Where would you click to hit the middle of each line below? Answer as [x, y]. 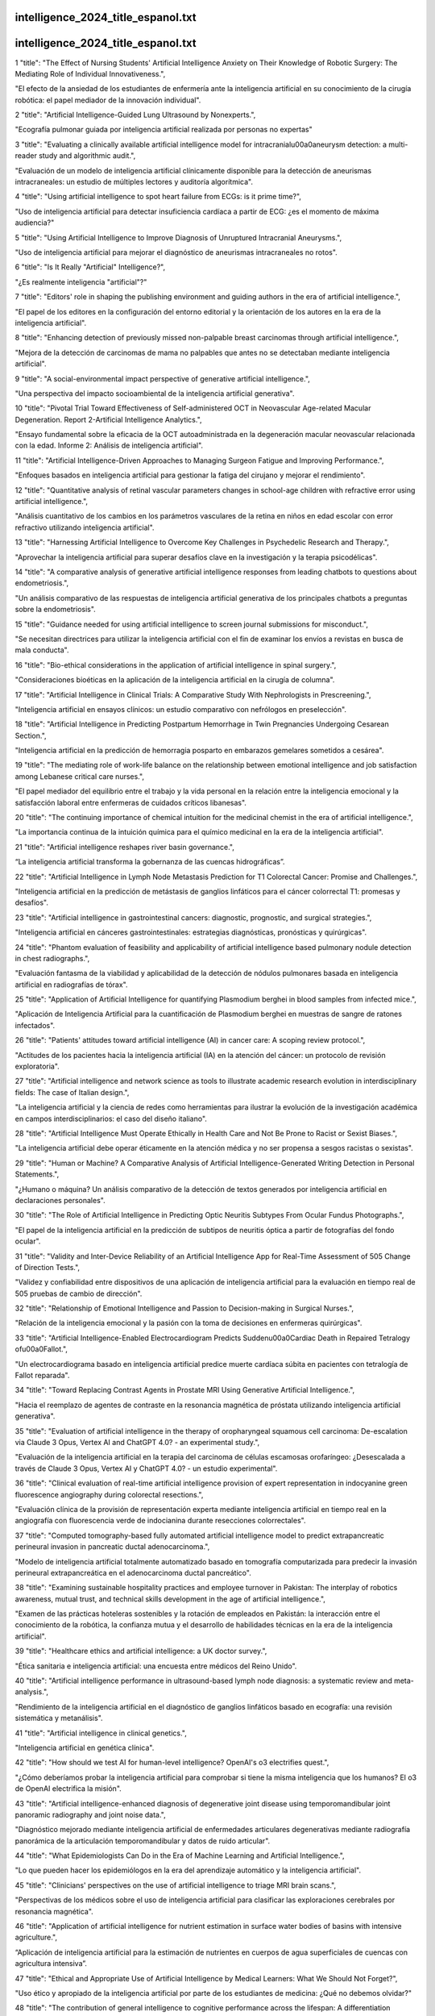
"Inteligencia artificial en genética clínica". [85, 1747]
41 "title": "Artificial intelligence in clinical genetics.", [101, 1733]
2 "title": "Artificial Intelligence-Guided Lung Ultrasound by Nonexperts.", [135, 115]
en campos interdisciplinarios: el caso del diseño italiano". [111, 1118]
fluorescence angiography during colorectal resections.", [109, 1494]
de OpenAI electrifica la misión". [68, 1789]
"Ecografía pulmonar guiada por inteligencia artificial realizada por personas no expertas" [164, 130]
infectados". [35, 1025]
